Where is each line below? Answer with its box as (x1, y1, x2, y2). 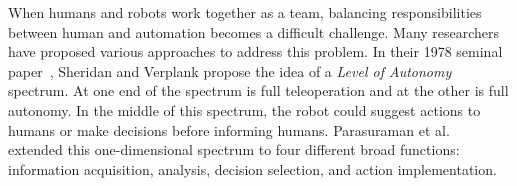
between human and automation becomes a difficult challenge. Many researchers (8, 21, 500, 42)
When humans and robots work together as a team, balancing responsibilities (8, 2, 482, 22)
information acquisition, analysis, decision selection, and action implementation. (8, 158, 497, 179)
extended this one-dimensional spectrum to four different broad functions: (8, 139, 460, 160)
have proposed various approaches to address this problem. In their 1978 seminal (8, 41, 503, 62)
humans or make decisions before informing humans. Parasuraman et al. (8, 119, 450, 140)
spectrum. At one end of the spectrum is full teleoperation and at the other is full (8, 80, 509, 101)
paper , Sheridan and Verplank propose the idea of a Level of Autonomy (8, 60, 452, 81)
